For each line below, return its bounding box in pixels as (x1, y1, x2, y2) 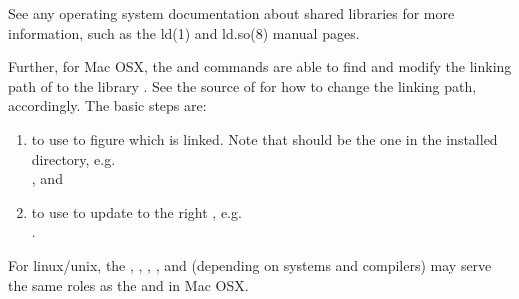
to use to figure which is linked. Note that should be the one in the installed (31, 128, 498, 149)
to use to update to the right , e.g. (31, 201, 242, 222)
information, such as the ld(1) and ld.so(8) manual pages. (8, 22, 360, 43)
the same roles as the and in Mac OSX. (8, 274, 249, 295)
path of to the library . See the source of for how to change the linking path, (8, 75, 477, 96)
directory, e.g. (31, 148, 116, 169)
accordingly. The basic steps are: (8, 95, 207, 116)
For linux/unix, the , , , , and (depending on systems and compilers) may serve (8, 254, 492, 275)
